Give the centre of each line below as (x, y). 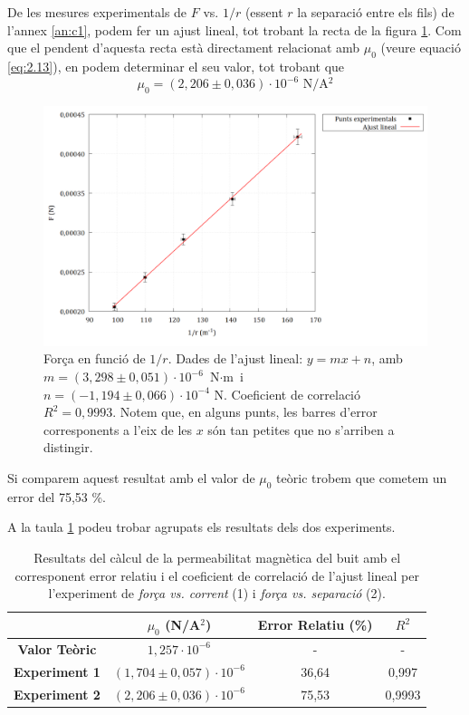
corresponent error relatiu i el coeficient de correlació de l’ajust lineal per (217, 575)
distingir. (68, 447)
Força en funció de (95, 358)
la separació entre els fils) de (376, 12)
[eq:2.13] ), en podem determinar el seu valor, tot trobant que (176, 66)
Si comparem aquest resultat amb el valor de (131, 478)
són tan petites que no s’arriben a (301, 429)
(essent (264, 12)
